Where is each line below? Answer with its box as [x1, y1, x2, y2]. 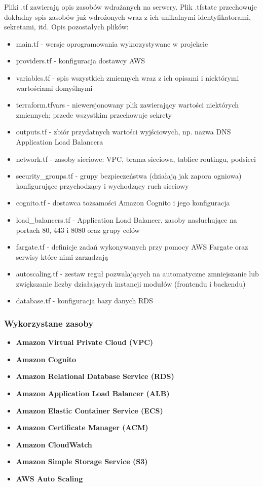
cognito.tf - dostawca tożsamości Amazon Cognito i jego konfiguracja [16, 197, 230, 208]
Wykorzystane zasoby [4, 317, 94, 329]
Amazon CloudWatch [16, 439, 92, 449]
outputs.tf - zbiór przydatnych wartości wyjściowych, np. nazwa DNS [16, 126, 231, 137]
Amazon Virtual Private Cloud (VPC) [16, 337, 154, 347]
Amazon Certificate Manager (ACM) [16, 422, 148, 433]
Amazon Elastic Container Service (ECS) [16, 405, 163, 415]
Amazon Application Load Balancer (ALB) [16, 388, 170, 399]
